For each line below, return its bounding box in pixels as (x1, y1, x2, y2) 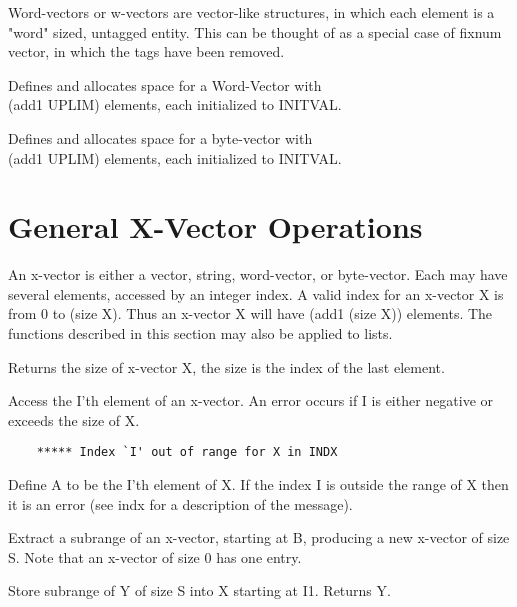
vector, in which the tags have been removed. (8, 41, 285, 62)
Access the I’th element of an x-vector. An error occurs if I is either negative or (8, 390, 494, 411)
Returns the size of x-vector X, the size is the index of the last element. (8, 356, 445, 377)
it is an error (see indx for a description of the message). (8, 493, 353, 514)
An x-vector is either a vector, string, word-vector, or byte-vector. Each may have (8, 264, 508, 285)
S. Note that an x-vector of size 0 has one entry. (8, 546, 302, 567)
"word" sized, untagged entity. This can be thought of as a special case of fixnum (8, 21, 502, 42)
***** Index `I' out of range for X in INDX (36, 445, 338, 460)
